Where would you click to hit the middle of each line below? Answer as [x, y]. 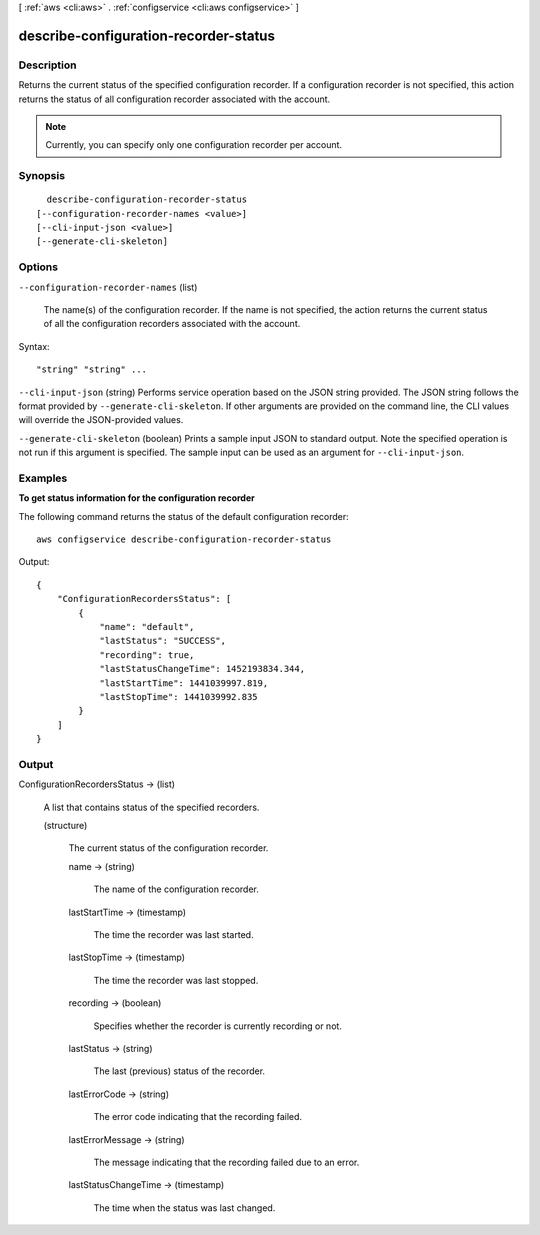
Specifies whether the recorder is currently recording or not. [217, 1026]
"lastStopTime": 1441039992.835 [179, 696]
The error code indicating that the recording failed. [198, 1117]
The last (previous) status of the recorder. [179, 1071]
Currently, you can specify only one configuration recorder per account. [194, 145]
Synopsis [41, 176]
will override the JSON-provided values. [101, 420]
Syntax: [34, 346]
